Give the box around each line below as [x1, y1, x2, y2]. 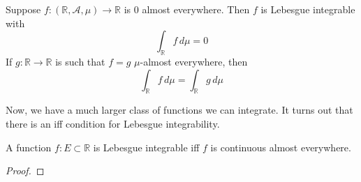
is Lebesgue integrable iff [93, 139, 200, 154]
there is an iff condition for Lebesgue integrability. [6, 116, 220, 130]
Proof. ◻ [6, 163, 45, 178]
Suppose [6, 2, 41, 16]
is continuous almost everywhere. [210, 139, 351, 154]
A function [6, 139, 52, 154]
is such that [55, 54, 105, 68]
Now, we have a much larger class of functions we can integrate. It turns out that [6, 103, 353, 117]
